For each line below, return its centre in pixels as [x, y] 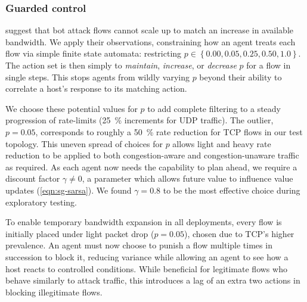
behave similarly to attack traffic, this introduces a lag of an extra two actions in [153, 280]
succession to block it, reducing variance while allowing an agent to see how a [147, 256]
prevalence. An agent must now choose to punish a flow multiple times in [139, 245]
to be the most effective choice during [232, 190]
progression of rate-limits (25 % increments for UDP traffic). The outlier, [139, 120]
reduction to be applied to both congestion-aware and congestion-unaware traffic [152, 155]
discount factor [33, 178]
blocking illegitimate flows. [54, 292]
